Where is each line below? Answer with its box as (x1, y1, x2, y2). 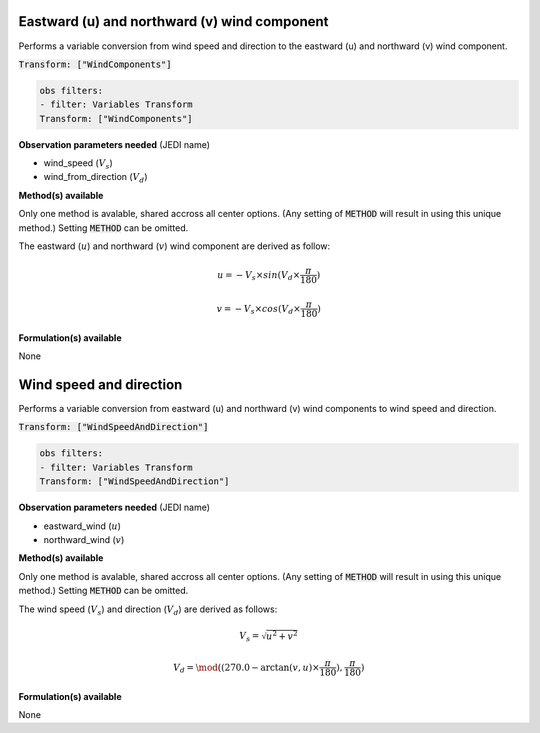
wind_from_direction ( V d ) (43, 171, 148, 185)
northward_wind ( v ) (43, 534, 125, 545)
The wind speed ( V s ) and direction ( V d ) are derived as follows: (18, 603, 278, 617)
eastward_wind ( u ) (43, 520, 122, 532)
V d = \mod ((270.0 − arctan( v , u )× (173, 661, 320, 675)
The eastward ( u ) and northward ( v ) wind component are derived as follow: (18, 240, 331, 252)
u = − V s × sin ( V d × (216, 269, 301, 283)
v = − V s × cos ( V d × (216, 303, 301, 317)
